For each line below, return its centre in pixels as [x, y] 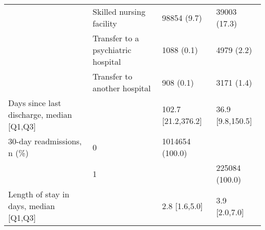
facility [105, 23]
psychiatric [112, 50]
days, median [32, 206]
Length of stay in [39, 194]
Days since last [35, 103]
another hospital [122, 88]
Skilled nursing [119, 11]
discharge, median [40, 114]
